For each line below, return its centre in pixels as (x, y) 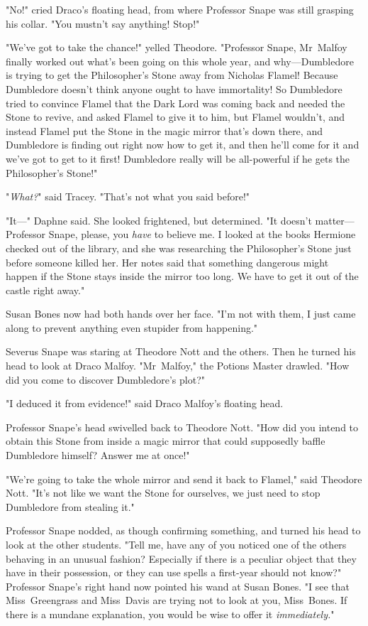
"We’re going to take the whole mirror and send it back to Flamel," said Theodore (184, 479)
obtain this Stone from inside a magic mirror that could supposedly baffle (166, 441)
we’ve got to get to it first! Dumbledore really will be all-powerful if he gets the (178, 158)
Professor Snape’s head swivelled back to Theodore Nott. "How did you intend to (182, 427)
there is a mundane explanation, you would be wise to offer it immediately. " (170, 614)
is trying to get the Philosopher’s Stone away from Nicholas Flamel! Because (172, 75)
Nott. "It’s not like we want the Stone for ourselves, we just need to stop (163, 493)
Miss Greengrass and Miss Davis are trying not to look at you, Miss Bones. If (177, 600)
